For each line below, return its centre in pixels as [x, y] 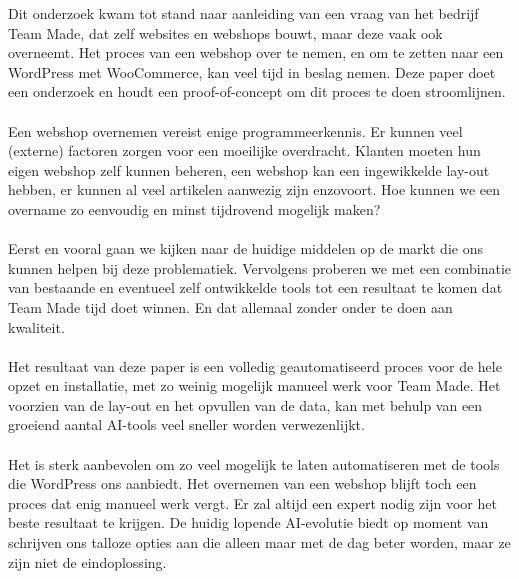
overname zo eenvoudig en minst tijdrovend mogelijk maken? [194, 208]
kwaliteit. [36, 326]
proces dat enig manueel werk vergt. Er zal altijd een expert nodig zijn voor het [252, 502]
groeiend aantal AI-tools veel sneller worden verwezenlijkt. [186, 424]
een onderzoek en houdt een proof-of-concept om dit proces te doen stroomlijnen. [257, 91]
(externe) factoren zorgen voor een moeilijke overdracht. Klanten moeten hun [244, 150]
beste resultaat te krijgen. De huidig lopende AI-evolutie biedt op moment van [248, 522]
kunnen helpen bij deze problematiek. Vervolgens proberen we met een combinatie [260, 267]
